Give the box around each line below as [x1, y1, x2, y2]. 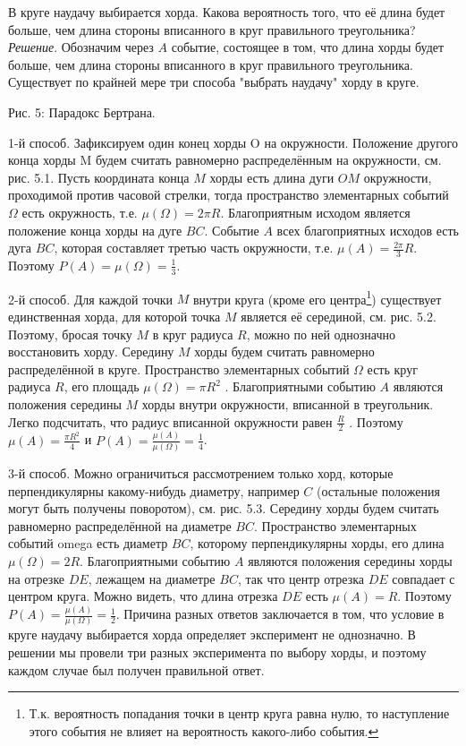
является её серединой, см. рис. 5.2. [241, 307, 436, 326]
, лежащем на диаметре [88, 569, 216, 587]
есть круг [367, 359, 418, 378]
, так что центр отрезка [237, 569, 365, 587]
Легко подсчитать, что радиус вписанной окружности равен [8, 412, 333, 431]
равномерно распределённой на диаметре [8, 516, 232, 535]
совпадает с [392, 569, 455, 587]
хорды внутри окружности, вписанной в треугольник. [141, 395, 434, 413]
